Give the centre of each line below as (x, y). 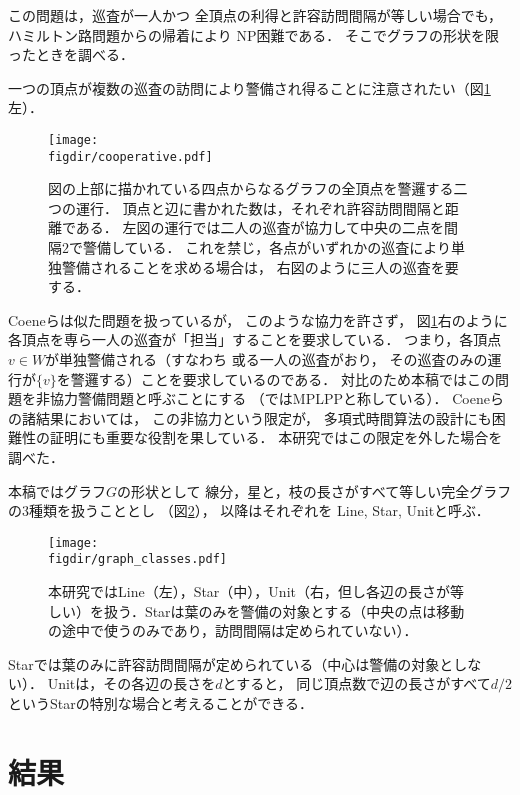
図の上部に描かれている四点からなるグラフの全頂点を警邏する (251, 188)
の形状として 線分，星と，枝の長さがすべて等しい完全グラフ (314, 490)
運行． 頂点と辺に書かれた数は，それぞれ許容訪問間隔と (260, 207)
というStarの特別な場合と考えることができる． (161, 703)
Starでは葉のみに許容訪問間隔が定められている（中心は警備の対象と (231, 663)
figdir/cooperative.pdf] (130, 156)
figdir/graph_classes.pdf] (137, 559)
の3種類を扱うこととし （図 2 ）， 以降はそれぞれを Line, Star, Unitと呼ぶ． (249, 510)
